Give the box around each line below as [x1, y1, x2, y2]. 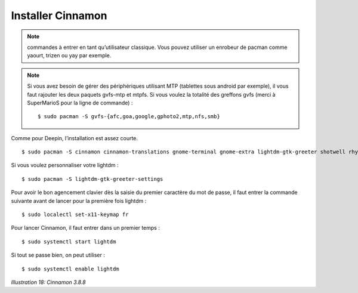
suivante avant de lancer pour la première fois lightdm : [11, 197, 147, 204]
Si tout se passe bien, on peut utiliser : [11, 251, 106, 259]
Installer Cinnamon [11, 9, 107, 22]
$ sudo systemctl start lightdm [21, 238, 116, 245]
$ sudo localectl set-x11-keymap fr [21, 211, 129, 218]
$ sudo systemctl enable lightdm [21, 266, 119, 272]
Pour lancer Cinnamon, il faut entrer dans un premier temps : [11, 224, 161, 232]
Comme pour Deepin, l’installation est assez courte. [11, 134, 138, 141]
